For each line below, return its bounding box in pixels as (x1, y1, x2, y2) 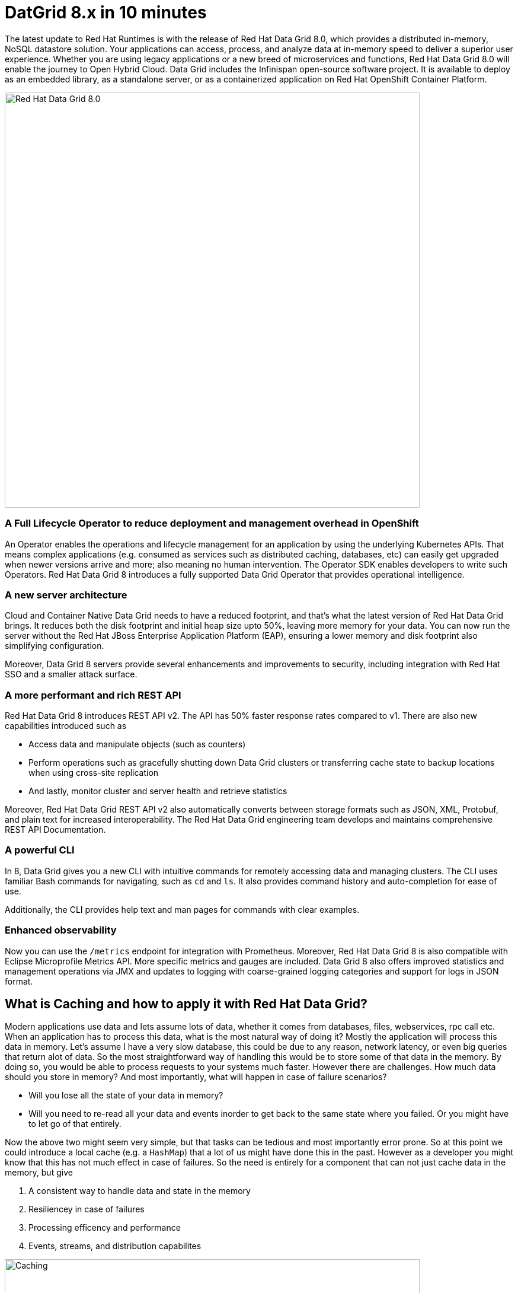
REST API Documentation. (5, 824, 106, 835)
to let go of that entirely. (28, 1119, 121, 1129)
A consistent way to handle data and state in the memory (28, 1186, 251, 1196)
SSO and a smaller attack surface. (5, 669, 138, 680)
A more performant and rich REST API (5, 689, 181, 701)
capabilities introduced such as (5, 721, 127, 731)
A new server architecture (5, 588, 127, 601)
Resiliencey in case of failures (28, 1204, 145, 1215)
